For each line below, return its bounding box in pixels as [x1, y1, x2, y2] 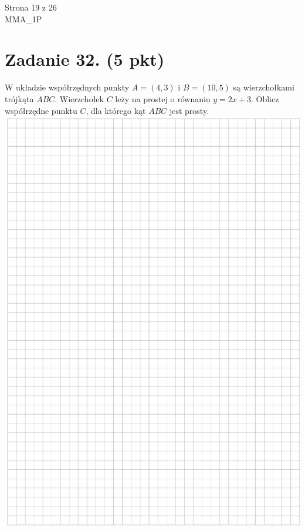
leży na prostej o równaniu [115, 92, 211, 105]
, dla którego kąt [86, 104, 146, 116]
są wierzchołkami [233, 81, 294, 93]
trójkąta [5, 92, 34, 105]
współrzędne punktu [5, 104, 77, 116]
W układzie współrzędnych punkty [5, 81, 130, 93]
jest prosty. [169, 104, 209, 116]
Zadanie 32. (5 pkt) [5, 47, 165, 71]
